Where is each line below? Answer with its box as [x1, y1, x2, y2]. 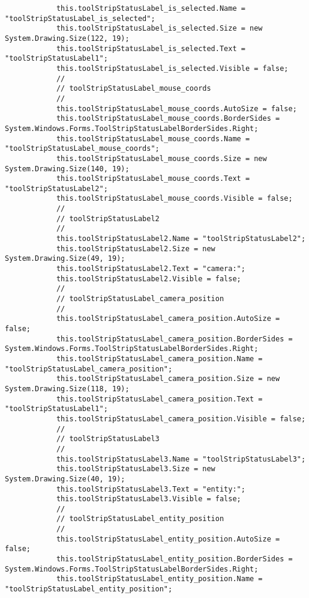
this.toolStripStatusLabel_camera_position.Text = [56, 394, 263, 403]
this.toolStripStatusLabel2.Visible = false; [56, 274, 241, 283]
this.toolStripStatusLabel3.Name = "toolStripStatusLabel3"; [56, 454, 306, 463]
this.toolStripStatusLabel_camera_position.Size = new [56, 374, 280, 383]
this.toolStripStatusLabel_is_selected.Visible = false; [56, 64, 289, 73]
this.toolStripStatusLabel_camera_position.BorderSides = [56, 334, 293, 343]
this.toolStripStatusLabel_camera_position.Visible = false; [56, 414, 306, 423]
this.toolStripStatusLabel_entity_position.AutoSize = [56, 534, 280, 543]
